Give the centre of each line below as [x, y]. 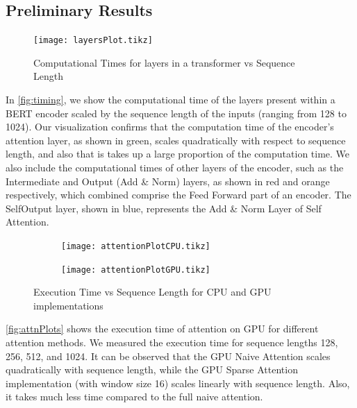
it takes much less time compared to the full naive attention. [134, 397]
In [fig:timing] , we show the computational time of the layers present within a [171, 100]
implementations [68, 305]
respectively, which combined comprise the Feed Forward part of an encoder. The [178, 195]
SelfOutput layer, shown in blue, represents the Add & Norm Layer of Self [164, 208]
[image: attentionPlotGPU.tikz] [136, 270]
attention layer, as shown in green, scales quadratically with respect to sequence [176, 140]
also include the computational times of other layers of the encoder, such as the [175, 168]
